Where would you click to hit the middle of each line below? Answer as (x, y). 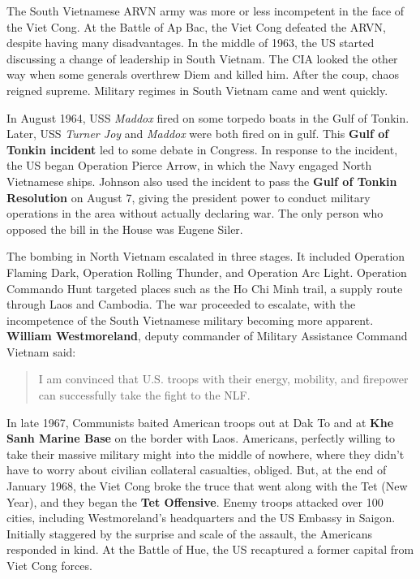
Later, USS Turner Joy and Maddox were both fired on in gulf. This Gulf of (198, 134)
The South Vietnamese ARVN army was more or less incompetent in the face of (206, 11)
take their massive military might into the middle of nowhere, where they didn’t (206, 454)
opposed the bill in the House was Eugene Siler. (125, 229)
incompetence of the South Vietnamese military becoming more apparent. (190, 320)
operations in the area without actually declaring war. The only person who (195, 213)
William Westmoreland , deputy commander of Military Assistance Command (207, 336)
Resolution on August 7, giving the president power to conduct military (189, 197)
